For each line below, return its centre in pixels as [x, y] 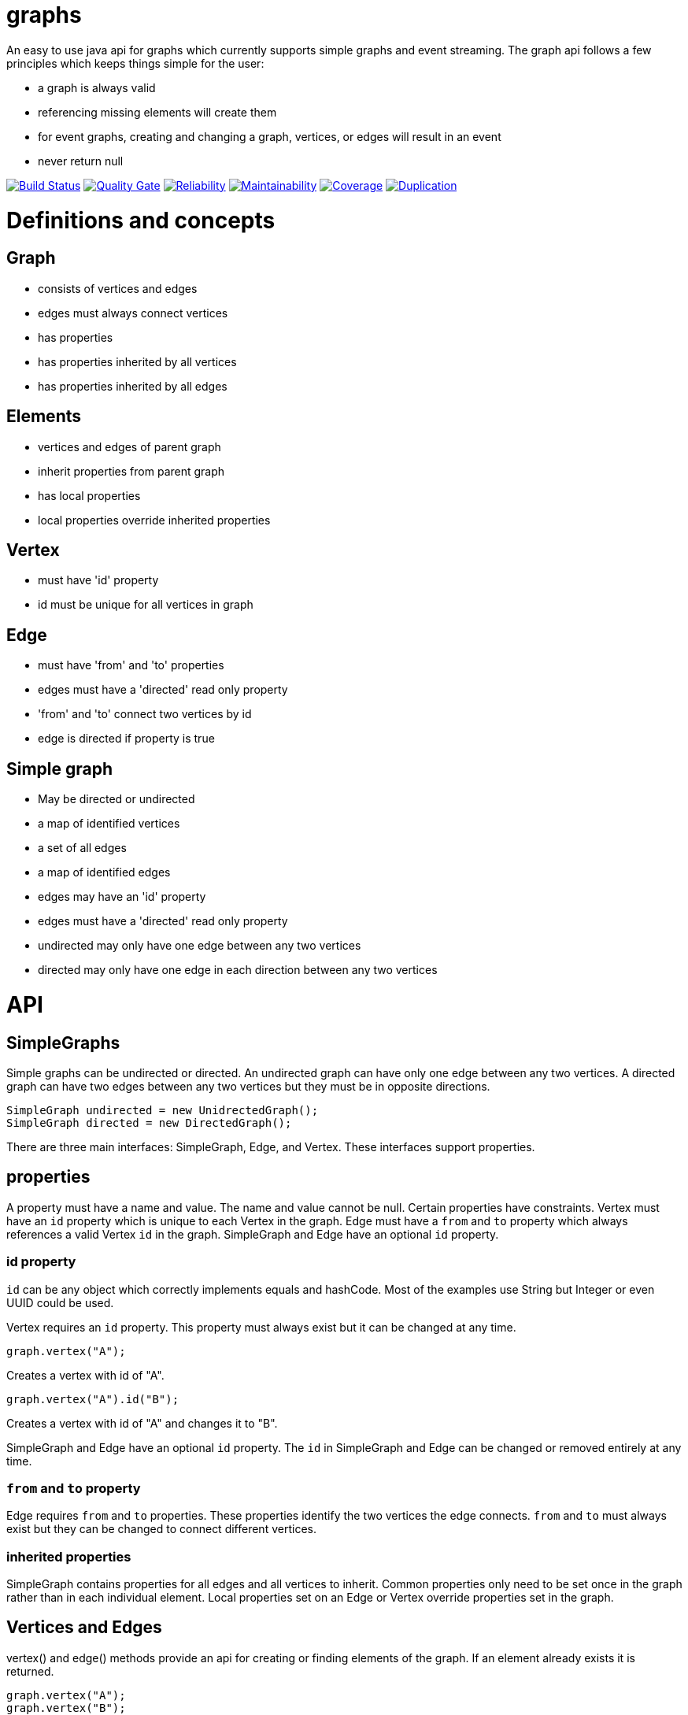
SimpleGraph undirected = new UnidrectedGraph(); [163, 1110]
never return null [81, 161]
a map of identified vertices [109, 824]
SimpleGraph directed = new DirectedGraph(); [149, 1122]
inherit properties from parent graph [131, 471]
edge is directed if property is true [126, 739]
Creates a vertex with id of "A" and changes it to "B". [142, 1423]
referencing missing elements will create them [157, 112]
